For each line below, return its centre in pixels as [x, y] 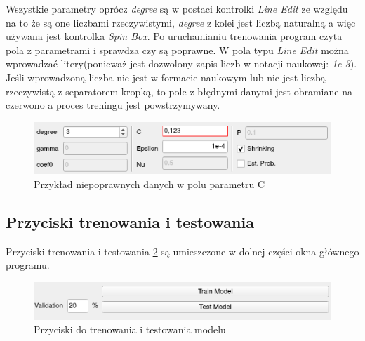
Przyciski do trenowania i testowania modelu [130, 329]
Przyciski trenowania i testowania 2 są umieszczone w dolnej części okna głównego [182, 251]
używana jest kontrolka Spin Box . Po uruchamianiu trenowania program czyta [174, 36]
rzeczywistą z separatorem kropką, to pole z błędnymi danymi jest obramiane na [179, 91]
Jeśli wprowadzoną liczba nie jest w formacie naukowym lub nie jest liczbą [166, 77]
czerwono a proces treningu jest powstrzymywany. [113, 105]
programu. [28, 265]
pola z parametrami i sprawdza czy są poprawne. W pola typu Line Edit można [177, 49]
